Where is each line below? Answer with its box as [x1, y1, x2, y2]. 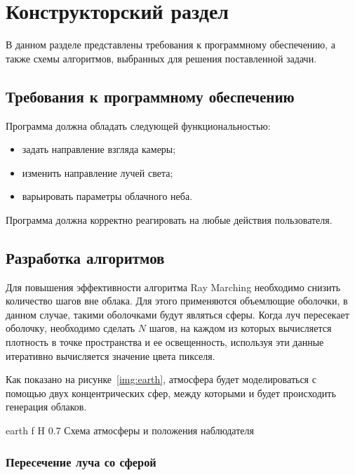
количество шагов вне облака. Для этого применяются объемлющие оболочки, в [6, 293, 348, 308]
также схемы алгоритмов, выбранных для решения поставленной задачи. [6, 51, 317, 65]
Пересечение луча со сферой [6, 453, 156, 470]
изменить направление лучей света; [22, 165, 173, 180]
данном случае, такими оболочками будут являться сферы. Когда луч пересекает [6, 307, 349, 321]
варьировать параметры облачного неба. [22, 189, 193, 203]
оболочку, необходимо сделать [6, 321, 135, 335]
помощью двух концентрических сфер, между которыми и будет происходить [6, 385, 336, 400]
